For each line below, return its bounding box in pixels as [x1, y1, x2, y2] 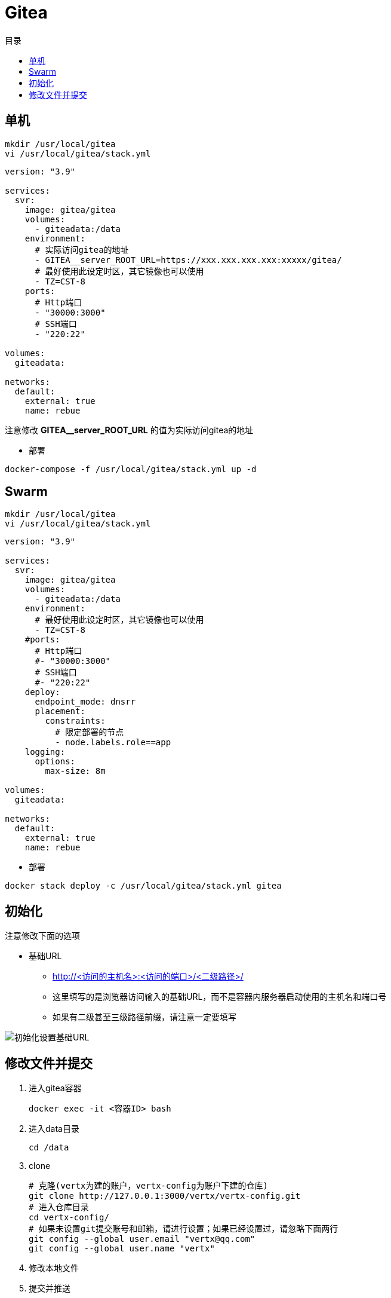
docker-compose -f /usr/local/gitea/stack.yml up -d [5, 464, 257, 474]
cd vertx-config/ [29, 1213, 109, 1223]
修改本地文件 [29, 1263, 79, 1273]
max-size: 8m [45, 766, 106, 776]
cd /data [29, 1143, 69, 1153]
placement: [35, 706, 85, 717]
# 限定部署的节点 [55, 727, 124, 737]
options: [35, 757, 76, 767]
